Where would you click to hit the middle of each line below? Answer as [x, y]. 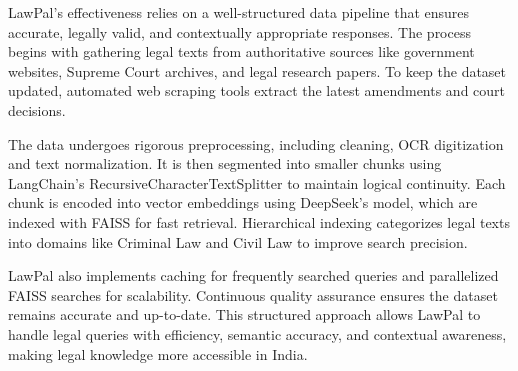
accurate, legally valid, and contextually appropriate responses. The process [239, 31]
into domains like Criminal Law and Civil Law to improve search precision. [238, 241]
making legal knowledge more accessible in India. [158, 353]
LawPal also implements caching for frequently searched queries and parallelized [253, 275]
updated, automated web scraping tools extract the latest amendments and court [257, 90]
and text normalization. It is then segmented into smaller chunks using [225, 163]
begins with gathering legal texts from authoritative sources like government [241, 51]
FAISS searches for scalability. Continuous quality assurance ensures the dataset [253, 294]
